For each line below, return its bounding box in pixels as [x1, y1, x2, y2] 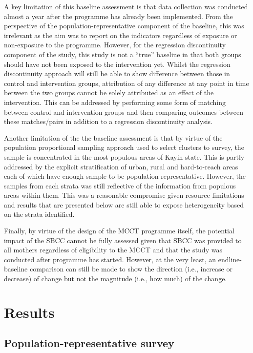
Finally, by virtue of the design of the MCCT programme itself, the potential [4, 226, 234, 236]
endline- [218, 254, 242, 264]
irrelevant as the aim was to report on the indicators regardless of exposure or [4, 30, 237, 40]
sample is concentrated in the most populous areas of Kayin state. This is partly [4, 151, 245, 162]
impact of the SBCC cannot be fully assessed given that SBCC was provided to [4, 235, 242, 245]
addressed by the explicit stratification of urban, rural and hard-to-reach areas [4, 161, 238, 171]
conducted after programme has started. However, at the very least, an [4, 254, 216, 264]
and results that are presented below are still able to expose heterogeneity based [4, 199, 244, 209]
